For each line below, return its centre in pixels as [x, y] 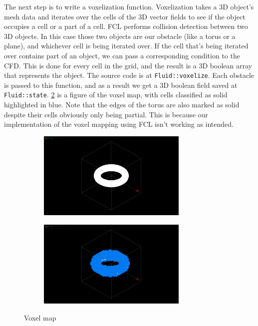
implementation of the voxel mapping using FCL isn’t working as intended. [119, 124]
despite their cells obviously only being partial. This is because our [106, 114]
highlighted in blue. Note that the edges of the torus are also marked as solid [122, 105]
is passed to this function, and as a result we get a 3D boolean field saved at [121, 85]
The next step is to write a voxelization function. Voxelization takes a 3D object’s [129, 6]
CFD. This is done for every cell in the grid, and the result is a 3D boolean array [128, 65]
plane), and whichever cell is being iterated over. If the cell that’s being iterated [126, 46]
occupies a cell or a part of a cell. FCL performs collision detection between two [126, 26]
